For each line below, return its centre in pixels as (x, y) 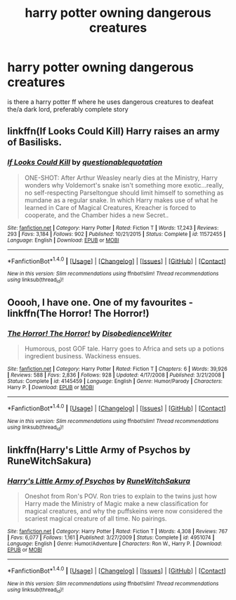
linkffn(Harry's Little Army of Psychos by (99, 450)
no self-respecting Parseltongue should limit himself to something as (124, 193)
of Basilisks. (34, 142)
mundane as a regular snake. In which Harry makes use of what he (121, 200)
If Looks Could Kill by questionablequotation (85, 162)
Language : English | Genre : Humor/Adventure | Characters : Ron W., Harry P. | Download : (115, 543)
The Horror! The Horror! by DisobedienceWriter (90, 333)
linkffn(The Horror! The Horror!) (78, 313)
